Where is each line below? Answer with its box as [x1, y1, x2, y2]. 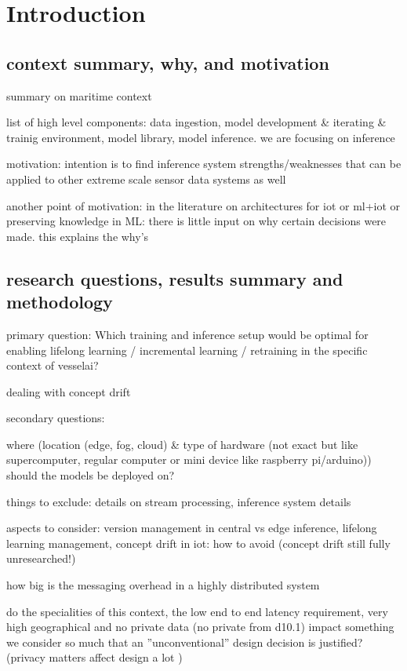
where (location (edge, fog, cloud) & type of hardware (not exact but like [6, 436, 358, 452]
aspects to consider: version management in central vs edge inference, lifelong [6, 520, 377, 536]
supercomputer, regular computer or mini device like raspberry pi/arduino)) [6, 451, 372, 468]
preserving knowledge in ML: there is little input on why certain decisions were [6, 213, 387, 229]
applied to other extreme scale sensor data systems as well [6, 170, 286, 187]
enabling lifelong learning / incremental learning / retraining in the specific [6, 341, 368, 358]
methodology [6, 290, 113, 314]
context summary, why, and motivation [6, 50, 329, 75]
